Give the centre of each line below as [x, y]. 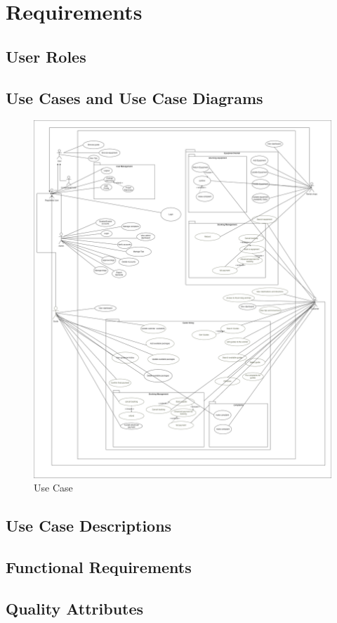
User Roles [46, 56]
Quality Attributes [75, 608]
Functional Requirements [99, 567]
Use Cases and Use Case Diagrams [134, 97]
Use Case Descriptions [89, 526]
